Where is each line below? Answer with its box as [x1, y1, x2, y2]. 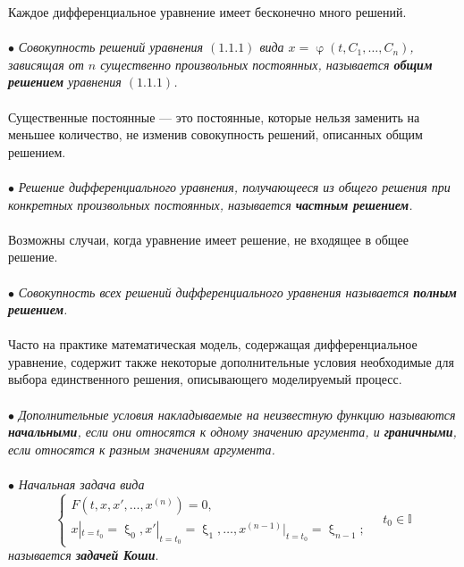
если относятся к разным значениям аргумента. [8, 439, 275, 458]
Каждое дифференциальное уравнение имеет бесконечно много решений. [8, 3, 407, 21]
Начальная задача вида [18, 475, 145, 494]
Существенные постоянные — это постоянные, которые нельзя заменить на [8, 107, 420, 126]
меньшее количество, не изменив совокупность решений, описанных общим [8, 125, 423, 144]
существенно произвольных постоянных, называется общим [100, 54, 433, 73]
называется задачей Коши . [8, 546, 159, 564]
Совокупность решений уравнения [18, 38, 204, 56]
